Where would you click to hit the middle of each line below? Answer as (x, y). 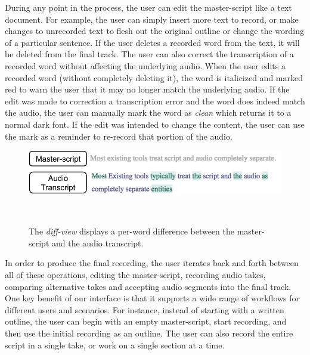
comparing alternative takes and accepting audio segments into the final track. (148, 286)
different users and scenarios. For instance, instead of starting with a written (145, 309)
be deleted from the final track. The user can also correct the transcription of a (149, 54)
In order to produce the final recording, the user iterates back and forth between (152, 263)
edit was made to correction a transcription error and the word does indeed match (155, 101)
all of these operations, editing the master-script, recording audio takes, (135, 274)
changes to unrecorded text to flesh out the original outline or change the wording (155, 31)
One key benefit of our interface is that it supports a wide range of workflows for (152, 298)
